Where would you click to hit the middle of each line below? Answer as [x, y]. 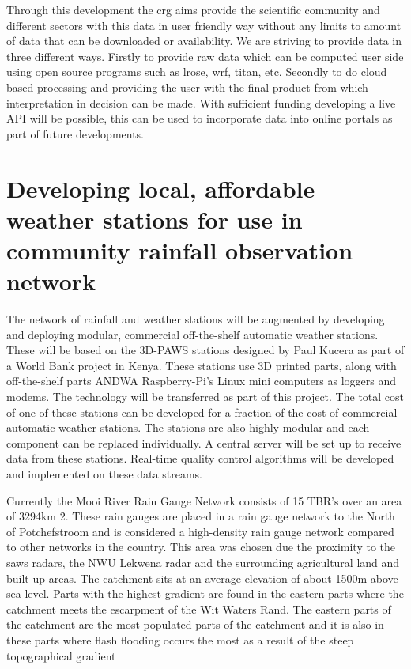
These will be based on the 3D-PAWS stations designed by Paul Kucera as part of [205, 350]
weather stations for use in [155, 219]
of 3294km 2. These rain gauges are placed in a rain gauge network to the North [201, 516]
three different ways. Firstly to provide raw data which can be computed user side [205, 56]
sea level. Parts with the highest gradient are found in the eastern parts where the [205, 593]
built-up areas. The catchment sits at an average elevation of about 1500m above [202, 578]
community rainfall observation [180, 249]
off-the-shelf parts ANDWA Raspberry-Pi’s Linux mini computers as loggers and [202, 381]
